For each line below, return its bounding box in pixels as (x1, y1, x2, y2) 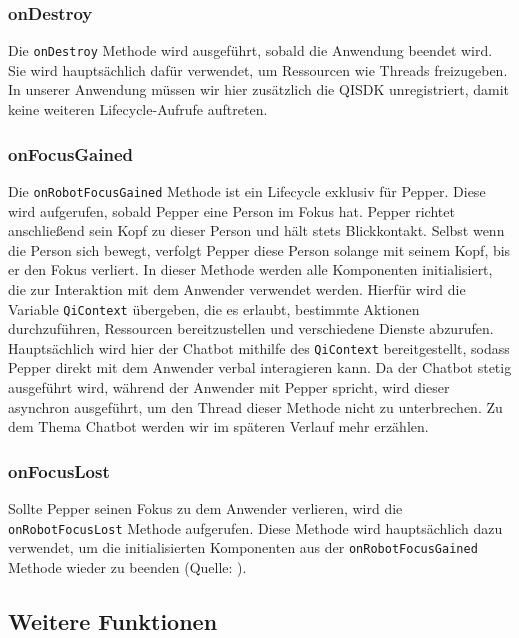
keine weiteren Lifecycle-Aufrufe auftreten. (8, 99, 268, 120)
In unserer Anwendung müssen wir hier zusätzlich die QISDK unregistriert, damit (8, 79, 509, 100)
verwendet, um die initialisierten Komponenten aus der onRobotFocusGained (8, 537, 478, 558)
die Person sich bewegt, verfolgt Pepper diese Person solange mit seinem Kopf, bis (8, 239, 511, 260)
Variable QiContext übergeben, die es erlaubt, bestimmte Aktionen (8, 298, 420, 319)
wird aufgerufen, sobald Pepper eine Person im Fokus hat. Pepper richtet (8, 200, 455, 221)
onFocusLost (8, 458, 110, 483)
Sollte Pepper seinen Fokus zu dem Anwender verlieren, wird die (8, 498, 403, 518)
